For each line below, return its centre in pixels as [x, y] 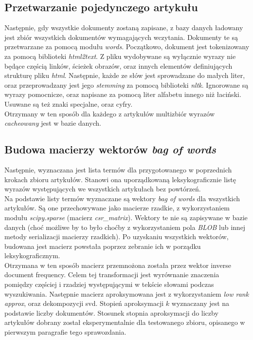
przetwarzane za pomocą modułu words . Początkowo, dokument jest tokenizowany [127, 47]
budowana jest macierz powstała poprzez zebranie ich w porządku [103, 246]
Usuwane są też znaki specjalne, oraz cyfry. [69, 104]
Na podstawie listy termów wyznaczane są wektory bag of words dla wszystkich [122, 198]
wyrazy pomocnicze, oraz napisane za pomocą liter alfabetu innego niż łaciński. [123, 94]
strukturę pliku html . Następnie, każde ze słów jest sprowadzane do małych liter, [125, 75]
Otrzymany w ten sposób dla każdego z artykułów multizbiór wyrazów [109, 113]
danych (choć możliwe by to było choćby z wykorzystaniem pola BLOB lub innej [125, 227]
